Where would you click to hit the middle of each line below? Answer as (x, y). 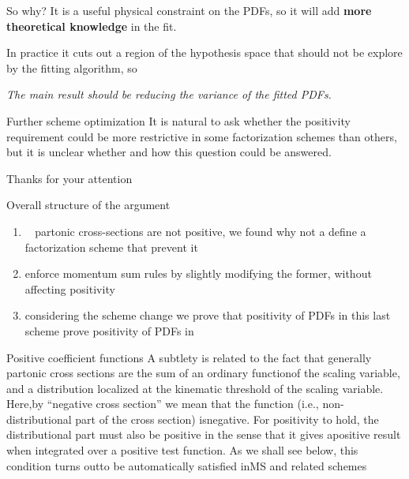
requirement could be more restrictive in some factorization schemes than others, (202, 136)
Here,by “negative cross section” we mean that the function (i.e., (163, 404)
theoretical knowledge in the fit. (92, 26)
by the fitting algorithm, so (72, 67)
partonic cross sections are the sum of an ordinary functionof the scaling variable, (203, 373)
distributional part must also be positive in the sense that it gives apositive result (204, 434)
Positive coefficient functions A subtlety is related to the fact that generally (189, 357)
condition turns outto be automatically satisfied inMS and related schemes (187, 465)
